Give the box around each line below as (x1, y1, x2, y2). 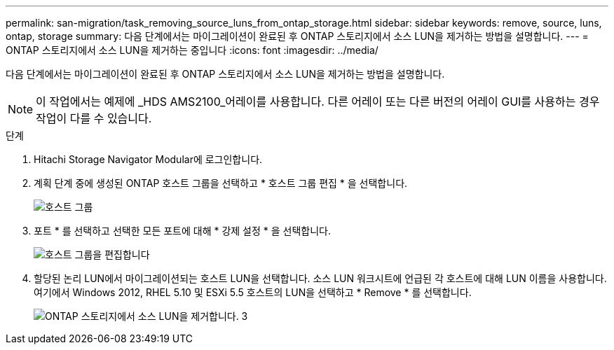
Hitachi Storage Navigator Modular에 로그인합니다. (34, 153, 263, 165)
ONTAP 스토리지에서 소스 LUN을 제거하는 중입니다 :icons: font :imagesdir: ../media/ (6, 44, 378, 56)
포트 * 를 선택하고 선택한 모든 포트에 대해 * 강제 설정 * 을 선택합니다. (34, 225, 332, 237)
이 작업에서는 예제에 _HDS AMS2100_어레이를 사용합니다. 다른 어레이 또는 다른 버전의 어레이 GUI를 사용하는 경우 (36, 94, 600, 108)
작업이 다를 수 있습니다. (36, 111, 152, 125)
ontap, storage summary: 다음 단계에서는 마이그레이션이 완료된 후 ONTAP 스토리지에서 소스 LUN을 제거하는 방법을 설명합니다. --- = (6, 30, 589, 42)
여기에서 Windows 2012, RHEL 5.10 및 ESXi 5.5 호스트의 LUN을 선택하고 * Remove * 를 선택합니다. (34, 286, 472, 298)
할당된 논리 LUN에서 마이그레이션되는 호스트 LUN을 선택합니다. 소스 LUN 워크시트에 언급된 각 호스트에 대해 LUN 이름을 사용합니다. (34, 272, 607, 284)
